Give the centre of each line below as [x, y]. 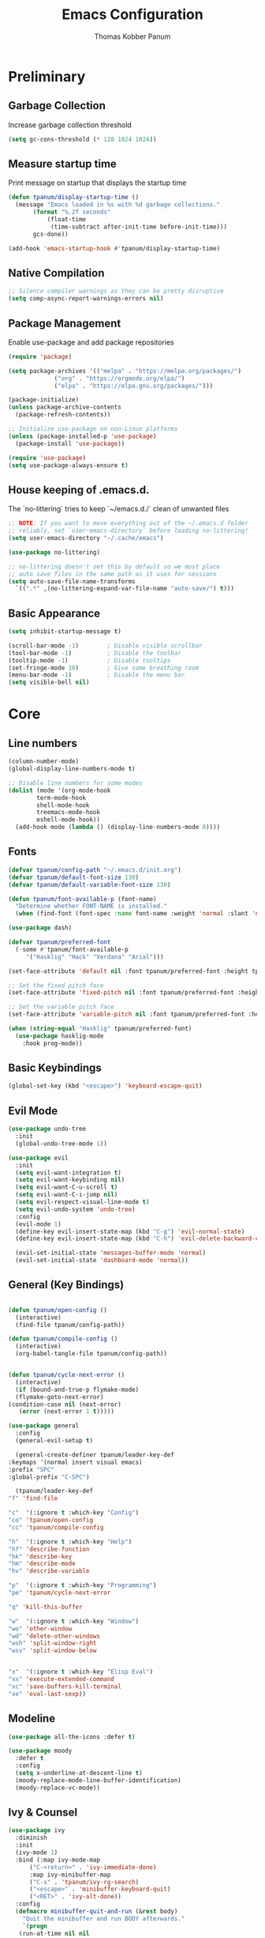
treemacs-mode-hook [69, 813]
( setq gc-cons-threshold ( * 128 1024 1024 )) [82, 139]
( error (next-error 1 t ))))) [66, 1412]
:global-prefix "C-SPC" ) [49, 1477]
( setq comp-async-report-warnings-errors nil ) [86, 299]
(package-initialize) [44, 400]
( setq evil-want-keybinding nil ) [70, 1180]
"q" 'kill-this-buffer [45, 1607]
